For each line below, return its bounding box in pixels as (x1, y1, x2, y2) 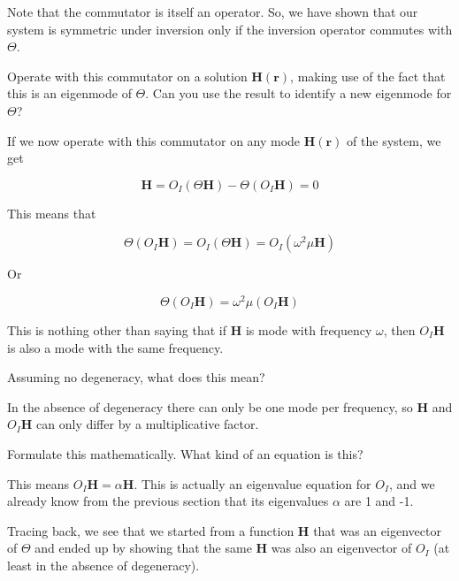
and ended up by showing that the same (34, 539, 252, 557)
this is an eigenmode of (7, 84, 132, 103)
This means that (7, 203, 96, 222)
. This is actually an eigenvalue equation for (134, 474, 371, 493)
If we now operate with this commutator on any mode (7, 131, 301, 149)
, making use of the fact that (290, 66, 446, 85)
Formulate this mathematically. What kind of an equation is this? (7, 444, 363, 463)
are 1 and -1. (344, 492, 414, 510)
